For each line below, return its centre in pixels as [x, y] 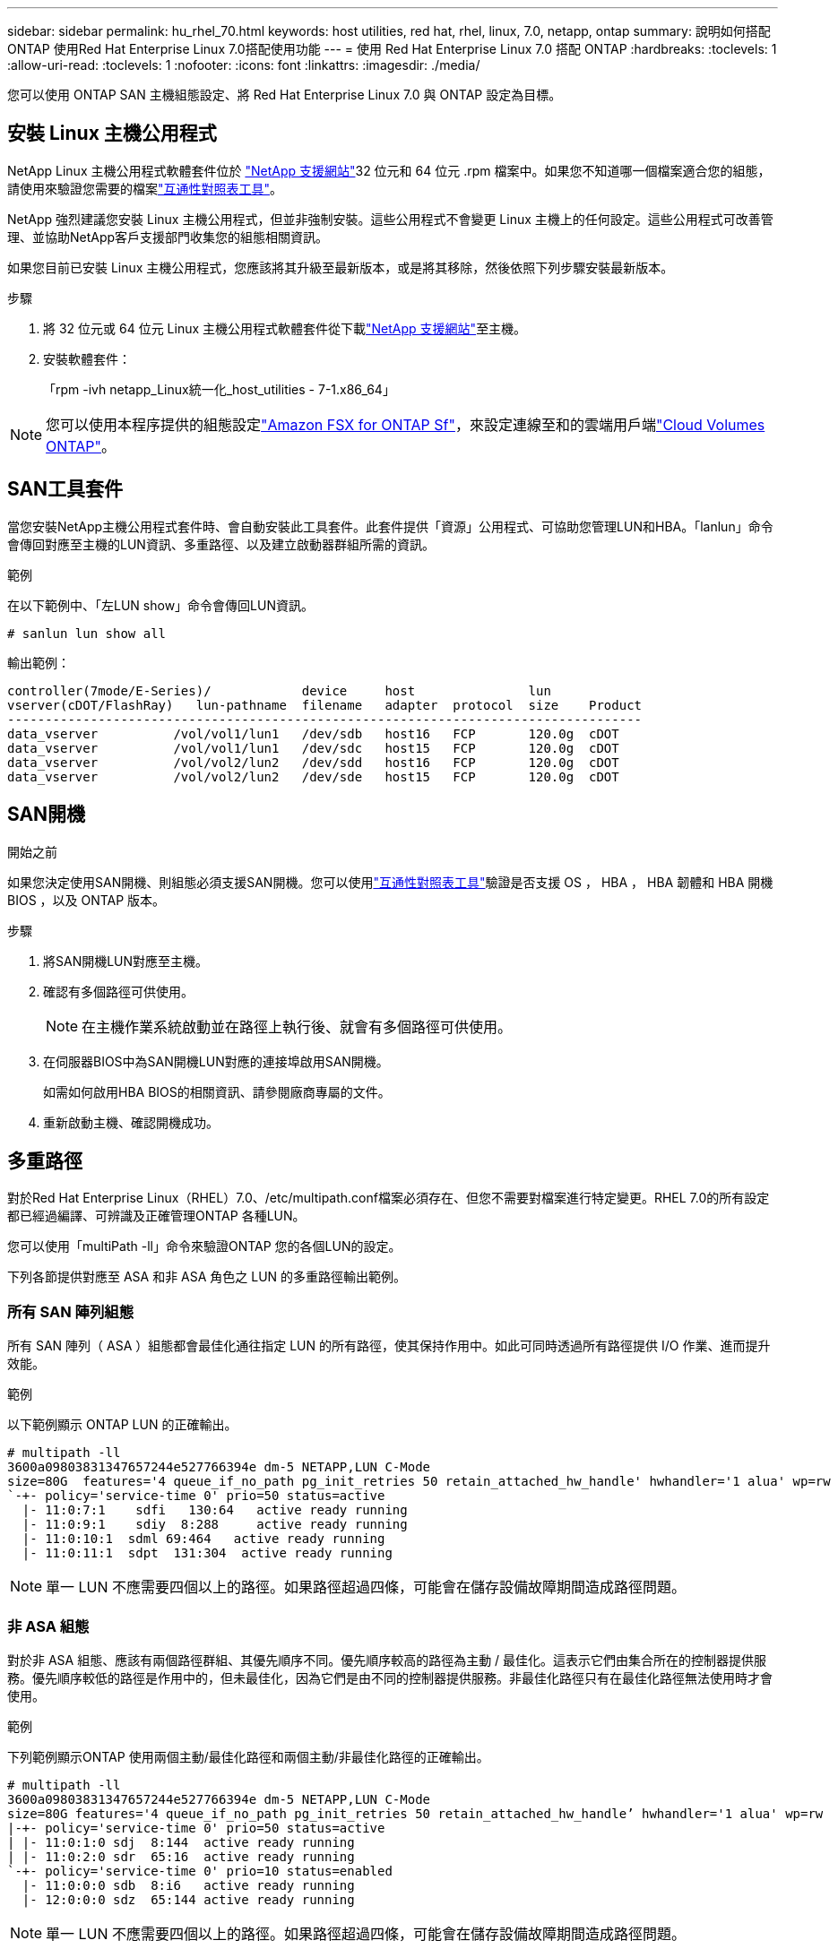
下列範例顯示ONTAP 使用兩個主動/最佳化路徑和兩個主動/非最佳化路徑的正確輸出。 [248, 1756]
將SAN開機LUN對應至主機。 [126, 961]
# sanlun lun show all [87, 633]
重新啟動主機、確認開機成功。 [131, 1122]
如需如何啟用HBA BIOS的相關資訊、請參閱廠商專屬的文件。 [217, 1091]
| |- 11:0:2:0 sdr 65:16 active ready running [181, 1856]
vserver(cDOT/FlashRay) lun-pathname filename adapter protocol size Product [325, 705]
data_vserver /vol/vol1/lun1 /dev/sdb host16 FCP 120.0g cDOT [313, 733]
